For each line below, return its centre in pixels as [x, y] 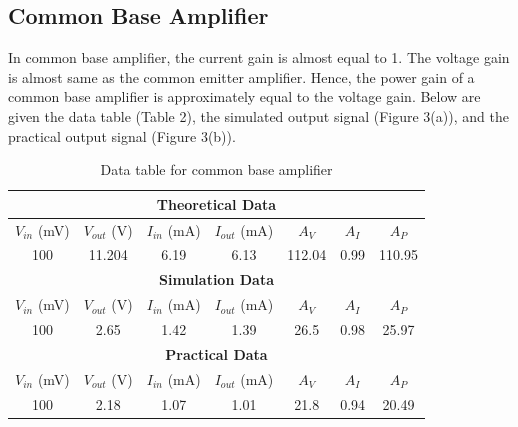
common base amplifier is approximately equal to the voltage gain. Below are [244, 96]
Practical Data [216, 353]
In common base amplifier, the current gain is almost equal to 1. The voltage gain [259, 57]
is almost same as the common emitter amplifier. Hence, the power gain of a [241, 76]
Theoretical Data [216, 203]
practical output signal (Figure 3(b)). [122, 135]
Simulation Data [216, 279]
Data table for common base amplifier [216, 169]
